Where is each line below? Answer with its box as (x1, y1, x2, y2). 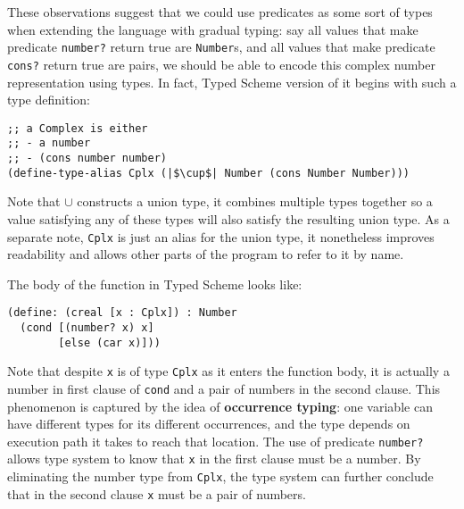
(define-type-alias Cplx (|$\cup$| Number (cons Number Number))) (7, 166, 410, 179)
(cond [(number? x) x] (20, 321, 154, 334)
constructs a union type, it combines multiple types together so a (77, 192, 433, 211)
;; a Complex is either (7, 121, 148, 135)
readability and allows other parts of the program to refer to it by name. (7, 245, 404, 263)
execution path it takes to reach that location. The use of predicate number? (7, 431, 424, 450)
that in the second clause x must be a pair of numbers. (7, 484, 306, 503)
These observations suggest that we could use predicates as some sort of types (7, 3, 433, 21)
